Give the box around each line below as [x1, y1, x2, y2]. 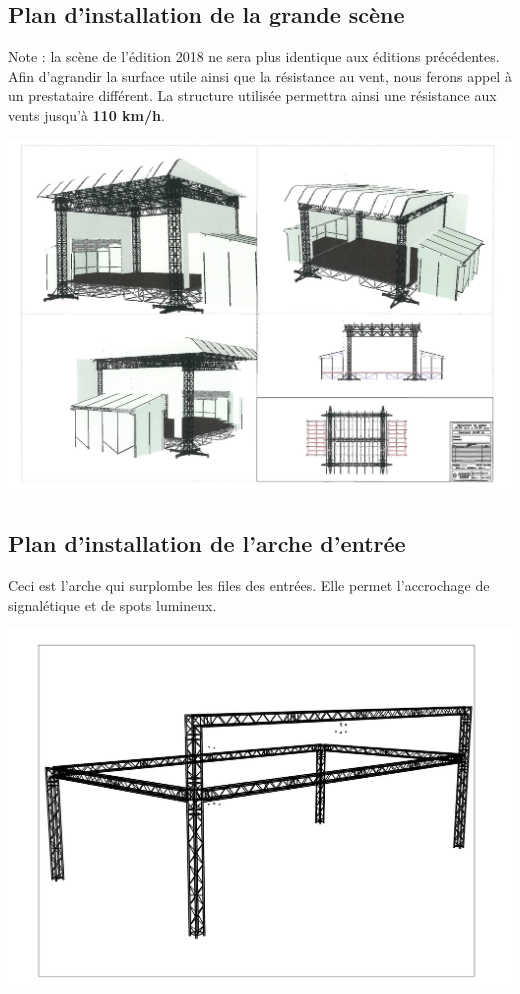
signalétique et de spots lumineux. [8, 594, 217, 615]
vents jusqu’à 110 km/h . [8, 104, 165, 125]
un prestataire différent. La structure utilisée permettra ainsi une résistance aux [8, 85, 497, 106]
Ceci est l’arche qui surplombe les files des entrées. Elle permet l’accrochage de [8, 575, 490, 596]
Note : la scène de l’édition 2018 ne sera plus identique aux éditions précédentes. [8, 46, 500, 67]
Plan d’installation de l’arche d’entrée [8, 528, 406, 559]
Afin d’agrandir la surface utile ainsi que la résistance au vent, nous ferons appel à [8, 65, 512, 86]
